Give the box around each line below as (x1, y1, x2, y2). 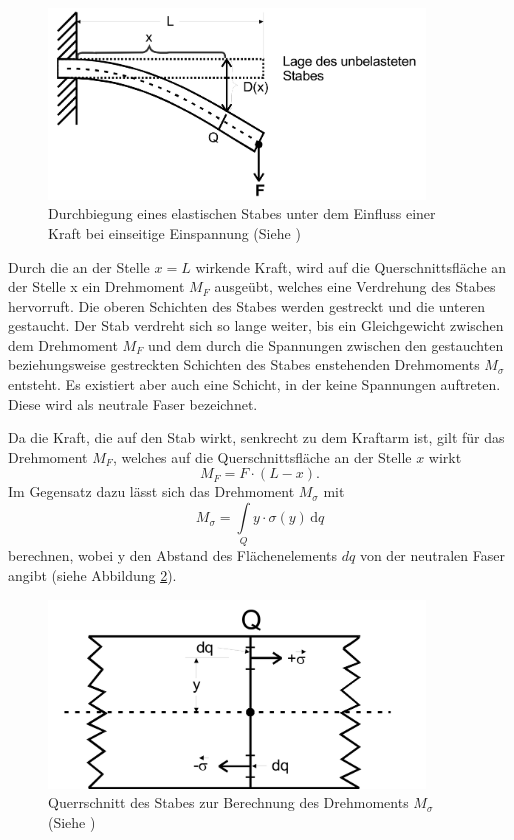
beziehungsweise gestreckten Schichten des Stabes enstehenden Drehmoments (8, 354, 480, 375)
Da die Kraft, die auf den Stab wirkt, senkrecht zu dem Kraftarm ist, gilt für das (8, 427, 505, 448)
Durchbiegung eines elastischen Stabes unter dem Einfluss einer (48, 203, 436, 224)
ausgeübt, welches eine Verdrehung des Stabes (214, 276, 496, 297)
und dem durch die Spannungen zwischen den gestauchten (147, 334, 504, 355)
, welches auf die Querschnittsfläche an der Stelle (112, 446, 412, 467)
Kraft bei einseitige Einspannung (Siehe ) (48, 222, 301, 243)
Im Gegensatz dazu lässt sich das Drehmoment (8, 481, 295, 502)
